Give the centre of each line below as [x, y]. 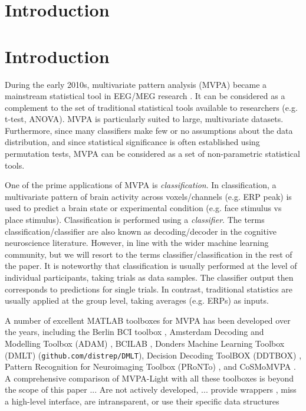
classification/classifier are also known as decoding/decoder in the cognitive [141, 231]
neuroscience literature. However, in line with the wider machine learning [137, 243]
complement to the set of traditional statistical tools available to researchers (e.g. [151, 107]
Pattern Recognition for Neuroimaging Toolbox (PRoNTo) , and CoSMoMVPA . [150, 366]
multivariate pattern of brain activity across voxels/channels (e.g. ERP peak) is [148, 196]
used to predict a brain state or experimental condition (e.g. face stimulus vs [143, 208]
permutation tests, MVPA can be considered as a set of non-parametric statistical [152, 154]
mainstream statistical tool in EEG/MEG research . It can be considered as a [145, 96]
